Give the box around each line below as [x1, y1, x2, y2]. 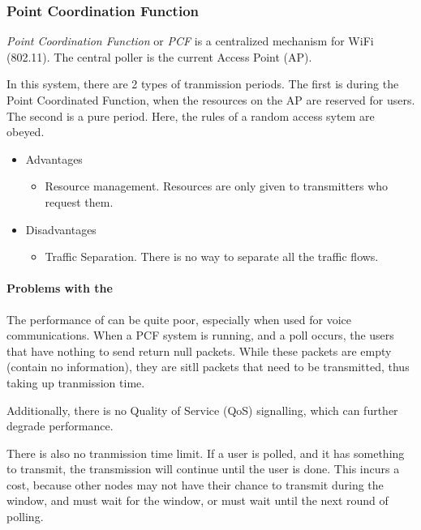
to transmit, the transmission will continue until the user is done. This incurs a [6, 460, 400, 477]
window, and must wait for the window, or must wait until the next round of [6, 492, 389, 509]
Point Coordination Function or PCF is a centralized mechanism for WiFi [6, 32, 374, 49]
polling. [6, 508, 44, 525]
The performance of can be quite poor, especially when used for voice [6, 310, 351, 327]
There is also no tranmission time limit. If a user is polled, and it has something [6, 444, 405, 461]
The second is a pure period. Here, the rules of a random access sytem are [6, 107, 375, 124]
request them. [45, 193, 114, 210]
